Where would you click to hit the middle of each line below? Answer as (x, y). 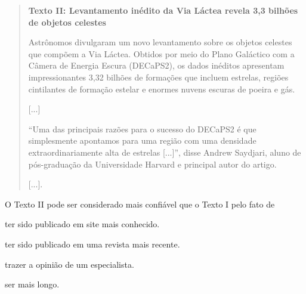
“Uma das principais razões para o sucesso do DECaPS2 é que (142, 129)
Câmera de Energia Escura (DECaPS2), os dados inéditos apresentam (156, 65)
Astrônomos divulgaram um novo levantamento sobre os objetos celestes (160, 42)
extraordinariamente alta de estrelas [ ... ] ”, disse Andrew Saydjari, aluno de (165, 152)
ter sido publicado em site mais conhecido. (82, 224)
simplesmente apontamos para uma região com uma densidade (142, 140)
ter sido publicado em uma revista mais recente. (92, 244)
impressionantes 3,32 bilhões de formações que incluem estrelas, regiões (158, 77)
